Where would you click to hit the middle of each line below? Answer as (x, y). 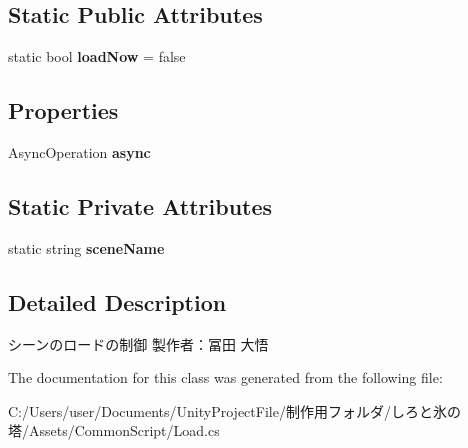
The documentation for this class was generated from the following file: (225, 377)
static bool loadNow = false (97, 56)
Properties (63, 110)
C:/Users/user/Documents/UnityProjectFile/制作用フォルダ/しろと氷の (234, 410)
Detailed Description (117, 301)
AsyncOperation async (79, 152)
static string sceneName (86, 247)
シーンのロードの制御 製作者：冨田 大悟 (138, 343)
